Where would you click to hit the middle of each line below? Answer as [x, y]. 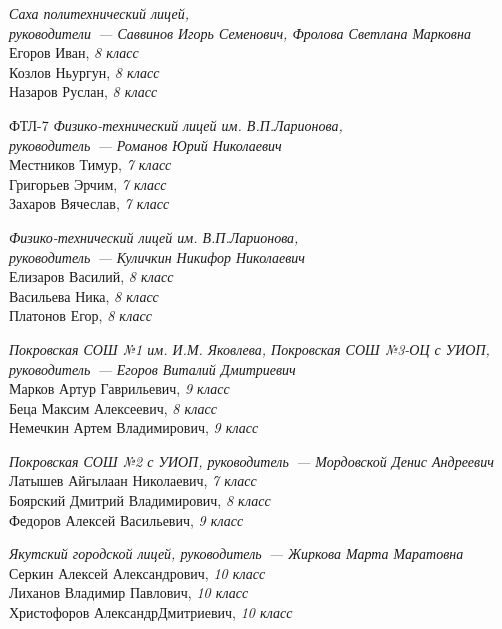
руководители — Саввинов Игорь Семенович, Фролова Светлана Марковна [240, 32]
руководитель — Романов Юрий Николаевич [145, 144]
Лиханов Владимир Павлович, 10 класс [129, 592]
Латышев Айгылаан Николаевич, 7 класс [133, 480]
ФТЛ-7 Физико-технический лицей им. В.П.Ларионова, [176, 124]
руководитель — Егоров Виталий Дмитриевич [152, 368]
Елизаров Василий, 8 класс [91, 276]
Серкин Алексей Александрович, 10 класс [137, 572]
